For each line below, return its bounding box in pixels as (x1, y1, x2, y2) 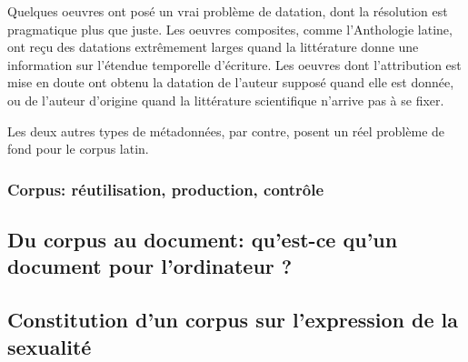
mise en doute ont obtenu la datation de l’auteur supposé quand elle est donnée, (7, 73, 454, 92)
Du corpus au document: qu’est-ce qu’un (7, 225, 398, 253)
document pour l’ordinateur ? (7, 252, 293, 280)
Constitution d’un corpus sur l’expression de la (7, 306, 459, 334)
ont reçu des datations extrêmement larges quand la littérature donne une (7, 37, 419, 56)
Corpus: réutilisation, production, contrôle (7, 177, 324, 200)
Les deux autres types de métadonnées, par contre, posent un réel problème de (7, 121, 445, 140)
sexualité (7, 332, 92, 360)
